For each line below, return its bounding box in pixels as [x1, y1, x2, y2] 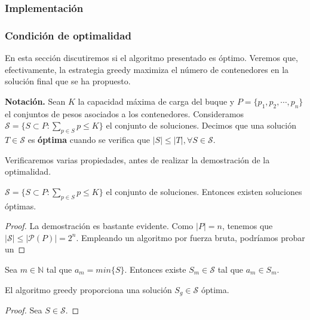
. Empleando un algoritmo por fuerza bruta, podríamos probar [76, 231, 305, 243]
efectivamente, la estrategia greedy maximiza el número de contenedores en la [5, 63, 289, 75]
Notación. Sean [5, 95, 66, 107]
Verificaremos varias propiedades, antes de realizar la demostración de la [5, 153, 270, 166]
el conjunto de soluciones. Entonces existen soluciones [106, 185, 302, 197]
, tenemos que [222, 220, 273, 232]
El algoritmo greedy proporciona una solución [5, 283, 172, 295]
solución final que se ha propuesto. [5, 75, 131, 87]
